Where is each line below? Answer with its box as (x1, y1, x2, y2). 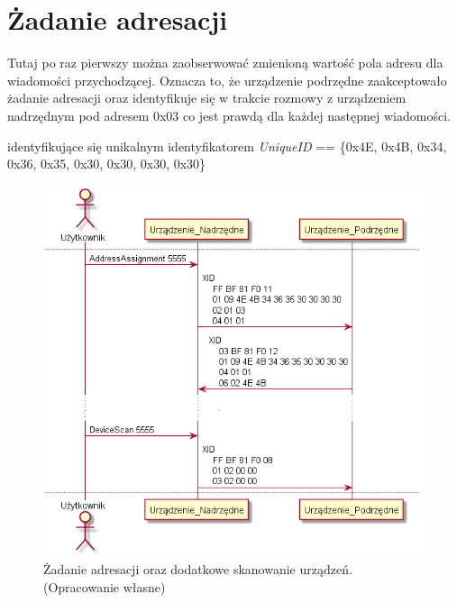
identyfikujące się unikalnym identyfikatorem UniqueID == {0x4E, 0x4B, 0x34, (7, 136, 447, 155)
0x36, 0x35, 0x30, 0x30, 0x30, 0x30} (7, 154, 206, 173)
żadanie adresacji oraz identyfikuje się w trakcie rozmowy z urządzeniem (7, 88, 407, 107)
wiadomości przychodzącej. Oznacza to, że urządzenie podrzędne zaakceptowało (7, 70, 447, 89)
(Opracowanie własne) (43, 577, 166, 596)
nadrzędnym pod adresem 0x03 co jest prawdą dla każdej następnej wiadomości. (7, 105, 451, 124)
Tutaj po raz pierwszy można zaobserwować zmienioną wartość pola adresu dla (7, 53, 443, 72)
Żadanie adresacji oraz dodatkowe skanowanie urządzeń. (43, 560, 352, 579)
